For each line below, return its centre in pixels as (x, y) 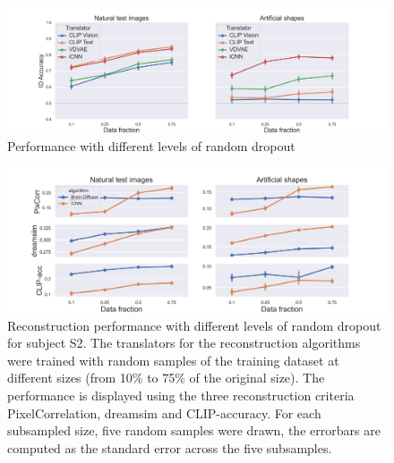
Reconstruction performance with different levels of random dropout (194, 325)
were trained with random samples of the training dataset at (173, 360)
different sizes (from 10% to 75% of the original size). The (166, 378)
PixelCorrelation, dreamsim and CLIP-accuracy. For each (164, 412)
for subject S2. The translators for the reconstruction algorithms (184, 343)
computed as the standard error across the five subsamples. (170, 447)
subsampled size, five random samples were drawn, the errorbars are (194, 430)
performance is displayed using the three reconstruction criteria (181, 396)
